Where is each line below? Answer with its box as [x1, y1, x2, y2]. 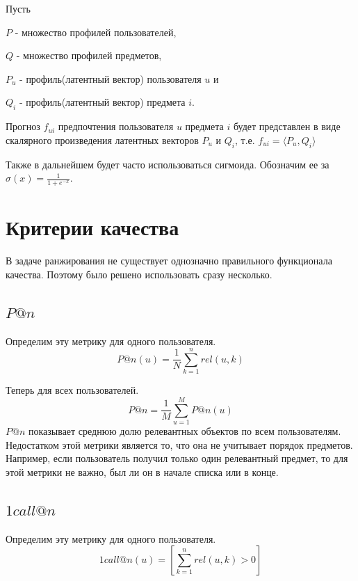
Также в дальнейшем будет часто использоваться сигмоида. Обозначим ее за [6, 157, 329, 171]
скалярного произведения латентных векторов [6, 132, 199, 147]
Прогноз [6, 119, 40, 134]
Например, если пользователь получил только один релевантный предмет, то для [6, 451, 348, 465]
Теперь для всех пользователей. [6, 383, 139, 397]
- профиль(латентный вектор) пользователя [19, 71, 202, 86]
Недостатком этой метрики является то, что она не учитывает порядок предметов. [6, 437, 353, 452]
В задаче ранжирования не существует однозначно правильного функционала [6, 253, 332, 268]
